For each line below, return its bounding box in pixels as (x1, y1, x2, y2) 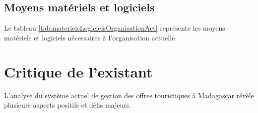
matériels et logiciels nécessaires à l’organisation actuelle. (4, 32, 177, 42)
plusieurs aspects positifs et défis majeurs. (4, 100, 131, 110)
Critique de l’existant (4, 61, 153, 81)
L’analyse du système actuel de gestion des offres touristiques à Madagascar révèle (4, 90, 254, 100)
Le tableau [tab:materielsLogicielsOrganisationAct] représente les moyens (4, 23, 225, 33)
